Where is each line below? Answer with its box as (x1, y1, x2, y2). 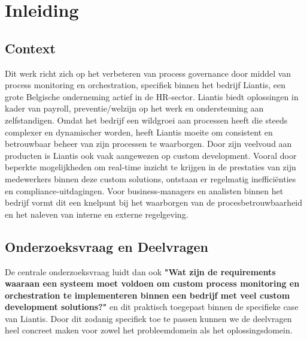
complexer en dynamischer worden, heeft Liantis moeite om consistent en (5, 125, 273, 138)
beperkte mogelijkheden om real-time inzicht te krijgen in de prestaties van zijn (5, 161, 296, 173)
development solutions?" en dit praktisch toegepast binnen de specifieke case (5, 300, 299, 313)
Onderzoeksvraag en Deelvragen (5, 237, 209, 255)
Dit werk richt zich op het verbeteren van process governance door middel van (5, 67, 291, 79)
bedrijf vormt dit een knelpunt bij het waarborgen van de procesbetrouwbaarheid (5, 196, 303, 209)
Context (5, 38, 56, 57)
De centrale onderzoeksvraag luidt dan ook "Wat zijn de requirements (5, 265, 276, 278)
